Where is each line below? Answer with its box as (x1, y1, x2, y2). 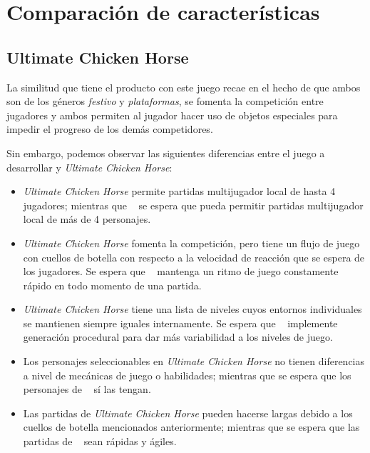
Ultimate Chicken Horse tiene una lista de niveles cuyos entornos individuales (23, 302, 362, 317)
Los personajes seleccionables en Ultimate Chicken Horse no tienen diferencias (23, 354, 365, 369)
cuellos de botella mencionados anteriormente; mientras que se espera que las (23, 419, 360, 434)
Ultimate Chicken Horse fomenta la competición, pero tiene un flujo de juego (23, 235, 360, 250)
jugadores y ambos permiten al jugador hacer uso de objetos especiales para (6, 107, 338, 122)
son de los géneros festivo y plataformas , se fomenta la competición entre (6, 94, 324, 109)
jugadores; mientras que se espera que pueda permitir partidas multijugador (23, 197, 364, 212)
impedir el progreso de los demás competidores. (6, 121, 213, 136)
